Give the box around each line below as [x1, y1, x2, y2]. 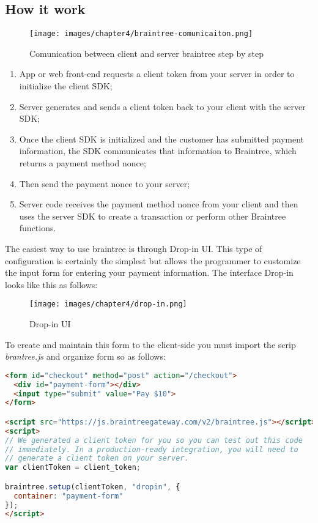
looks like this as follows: [5, 278, 98, 291]
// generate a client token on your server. [5, 454, 189, 463]
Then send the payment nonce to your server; [19, 177, 190, 190]
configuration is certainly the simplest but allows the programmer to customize [5, 254, 301, 267]
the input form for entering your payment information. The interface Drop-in [5, 266, 294, 279]
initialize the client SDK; [19, 80, 113, 92]
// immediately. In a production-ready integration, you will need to [5, 445, 298, 454]
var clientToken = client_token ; [5, 463, 141, 472]
